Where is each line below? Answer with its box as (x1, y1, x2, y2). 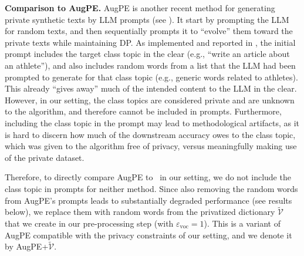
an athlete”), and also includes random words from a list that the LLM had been (5, 59, 296, 71)
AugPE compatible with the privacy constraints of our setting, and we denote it (5, 228, 292, 241)
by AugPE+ (5, 240, 49, 252)
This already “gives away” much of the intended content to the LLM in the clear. (5, 82, 297, 95)
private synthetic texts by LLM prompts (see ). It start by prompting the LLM (5, 13, 289, 25)
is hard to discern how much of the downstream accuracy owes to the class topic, (5, 128, 296, 140)
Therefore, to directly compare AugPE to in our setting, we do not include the (5, 171, 291, 183)
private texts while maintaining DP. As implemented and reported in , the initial (5, 36, 296, 48)
